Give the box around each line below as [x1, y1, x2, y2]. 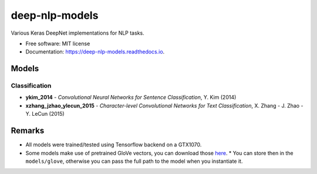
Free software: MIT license [25, 40, 90, 47]
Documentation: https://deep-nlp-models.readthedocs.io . [25, 48, 165, 55]
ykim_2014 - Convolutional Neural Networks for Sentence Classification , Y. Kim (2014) [25, 94, 237, 101]
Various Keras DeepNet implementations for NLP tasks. [11, 29, 144, 36]
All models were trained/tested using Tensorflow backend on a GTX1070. [25, 141, 202, 148]
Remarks [11, 126, 45, 136]
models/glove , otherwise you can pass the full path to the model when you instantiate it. [25, 158, 243, 165]
